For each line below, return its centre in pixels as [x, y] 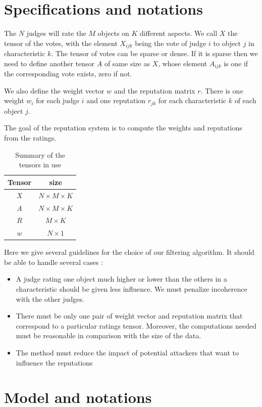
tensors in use [40, 165]
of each [245, 100]
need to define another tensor [49, 63]
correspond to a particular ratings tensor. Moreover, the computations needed [136, 325]
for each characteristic [192, 100]
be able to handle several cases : [54, 262]
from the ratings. [30, 138]
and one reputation [116, 100]
